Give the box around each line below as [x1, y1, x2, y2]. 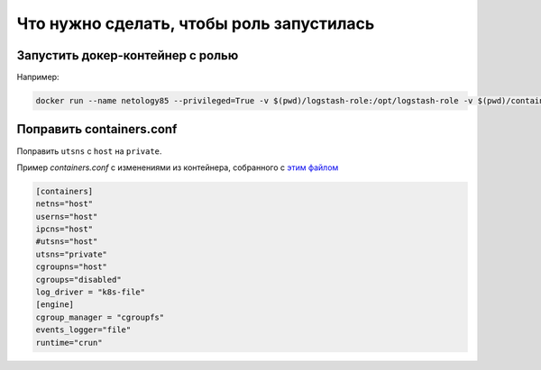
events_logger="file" [35, 325, 132, 335]
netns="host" [35, 199, 94, 209]
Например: [16, 72, 60, 83]
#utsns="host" [35, 237, 98, 247]
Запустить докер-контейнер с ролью [16, 48, 239, 63]
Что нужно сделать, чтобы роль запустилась [16, 14, 375, 33]
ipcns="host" [35, 224, 94, 234]
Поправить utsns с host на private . [16, 145, 162, 157]
